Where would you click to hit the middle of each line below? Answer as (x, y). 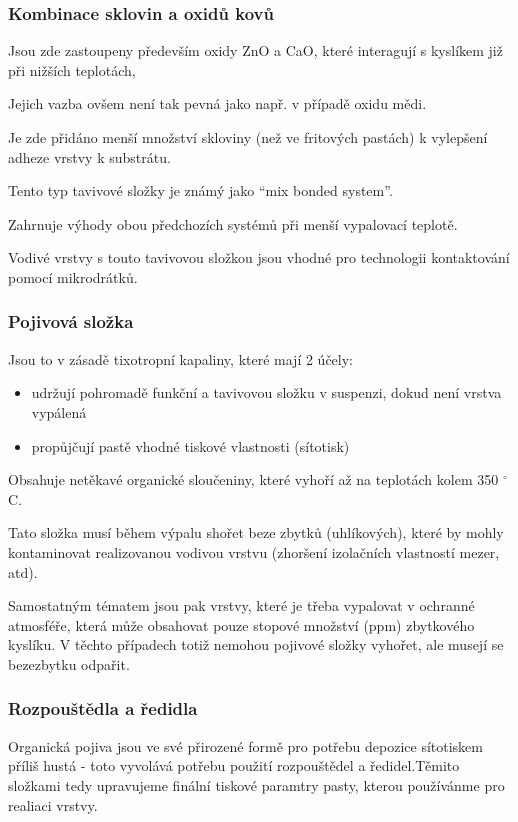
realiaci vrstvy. (53, 804)
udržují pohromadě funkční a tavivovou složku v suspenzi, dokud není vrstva (266, 392)
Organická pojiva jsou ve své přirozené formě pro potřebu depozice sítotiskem (245, 745)
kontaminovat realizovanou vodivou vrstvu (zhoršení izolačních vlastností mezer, (254, 551)
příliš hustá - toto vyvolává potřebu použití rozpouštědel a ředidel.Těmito (234, 765)
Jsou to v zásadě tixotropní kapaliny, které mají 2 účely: (181, 358)
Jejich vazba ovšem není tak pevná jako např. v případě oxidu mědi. (217, 103)
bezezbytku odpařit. (69, 663)
